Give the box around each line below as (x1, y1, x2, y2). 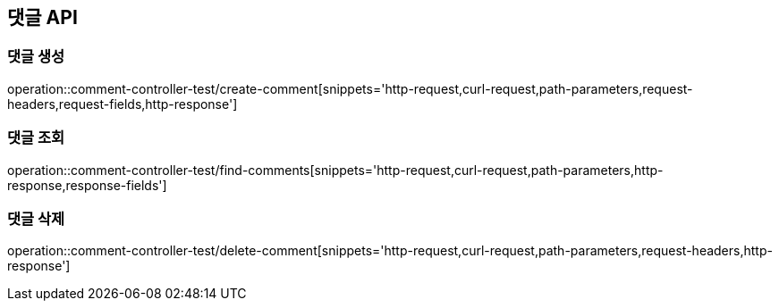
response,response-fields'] (7, 177, 167, 193)
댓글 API (7, 6, 78, 29)
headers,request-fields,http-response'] (7, 96, 238, 112)
